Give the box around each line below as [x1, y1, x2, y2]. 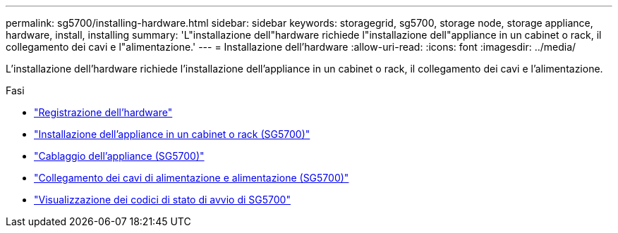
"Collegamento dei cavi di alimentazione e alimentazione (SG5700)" [34, 172, 349, 184]
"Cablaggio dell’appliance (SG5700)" [34, 150, 205, 162]
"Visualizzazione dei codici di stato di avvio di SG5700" [34, 194, 291, 206]
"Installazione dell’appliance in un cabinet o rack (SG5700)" [34, 128, 310, 140]
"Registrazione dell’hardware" [34, 106, 173, 118]
